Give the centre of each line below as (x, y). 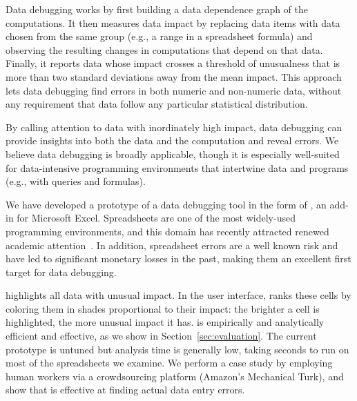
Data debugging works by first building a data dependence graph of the (157, 9)
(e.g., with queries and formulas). (76, 181)
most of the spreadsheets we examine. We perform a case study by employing (169, 363)
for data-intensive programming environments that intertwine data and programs (177, 167)
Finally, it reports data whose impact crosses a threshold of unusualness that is (173, 63)
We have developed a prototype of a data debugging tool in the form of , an (166, 204)
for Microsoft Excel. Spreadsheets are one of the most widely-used (156, 218)
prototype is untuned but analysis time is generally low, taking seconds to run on (177, 349)
